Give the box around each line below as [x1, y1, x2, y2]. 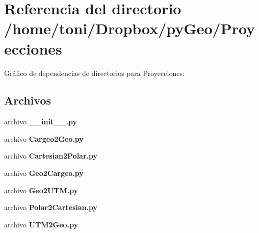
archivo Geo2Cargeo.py [4, 168, 84, 178]
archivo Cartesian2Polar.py [4, 150, 98, 161]
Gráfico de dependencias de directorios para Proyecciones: [4, 67, 185, 78]
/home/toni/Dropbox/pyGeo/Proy [4, 18, 255, 39]
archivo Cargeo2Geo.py [4, 133, 84, 144]
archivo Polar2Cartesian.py [4, 202, 98, 213]
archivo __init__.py [4, 116, 77, 127]
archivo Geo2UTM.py [4, 185, 79, 195]
